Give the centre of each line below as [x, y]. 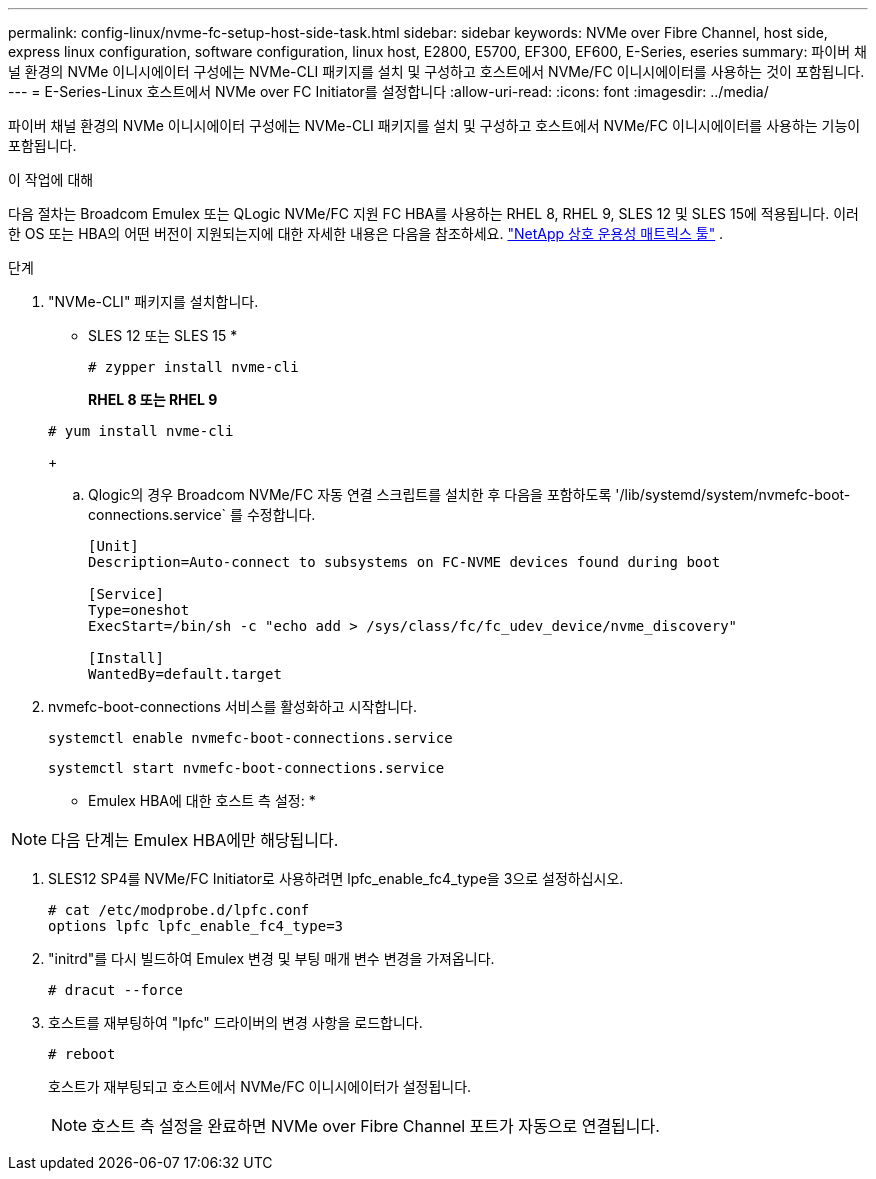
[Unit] [113, 546]
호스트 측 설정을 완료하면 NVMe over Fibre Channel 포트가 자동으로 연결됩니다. [375, 1126]
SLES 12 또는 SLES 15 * [163, 335]
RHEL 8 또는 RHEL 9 [153, 399]
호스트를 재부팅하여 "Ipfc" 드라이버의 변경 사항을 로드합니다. [235, 1022]
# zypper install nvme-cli [193, 367]
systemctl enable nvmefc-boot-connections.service [250, 738]
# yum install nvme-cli [141, 431]
